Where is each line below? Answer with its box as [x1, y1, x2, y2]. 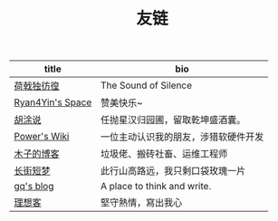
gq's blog [14, 180, 54, 193]
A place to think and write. [100, 180, 212, 193]
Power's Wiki [14, 130, 70, 143]
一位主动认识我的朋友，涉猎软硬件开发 [100, 130, 264, 143]
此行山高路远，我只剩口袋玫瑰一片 [100, 165, 246, 178]
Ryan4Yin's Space [14, 96, 92, 109]
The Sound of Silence [100, 79, 193, 91]
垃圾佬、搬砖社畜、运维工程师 [100, 148, 228, 160]
